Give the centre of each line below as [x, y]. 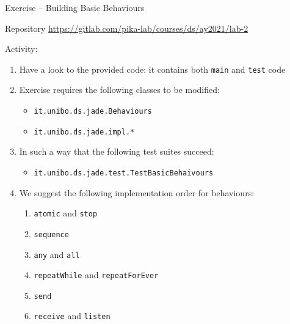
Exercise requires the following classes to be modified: [119, 90]
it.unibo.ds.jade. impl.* [84, 132]
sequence [51, 234]
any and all [57, 254]
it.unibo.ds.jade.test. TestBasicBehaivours [124, 173]
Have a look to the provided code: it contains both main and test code [152, 69]
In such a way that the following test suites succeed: [117, 151]
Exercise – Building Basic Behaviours [75, 7]
